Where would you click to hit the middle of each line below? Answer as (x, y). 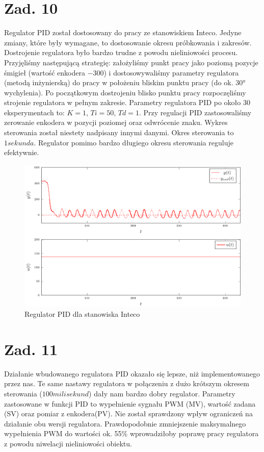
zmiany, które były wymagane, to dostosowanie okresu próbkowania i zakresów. (128, 42)
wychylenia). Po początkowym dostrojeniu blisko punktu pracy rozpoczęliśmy (125, 92)
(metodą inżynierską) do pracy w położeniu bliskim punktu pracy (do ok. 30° (125, 82)
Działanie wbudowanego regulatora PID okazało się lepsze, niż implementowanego (132, 373)
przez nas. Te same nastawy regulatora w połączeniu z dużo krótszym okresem (127, 383)
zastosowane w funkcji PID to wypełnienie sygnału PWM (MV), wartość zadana (130, 403)
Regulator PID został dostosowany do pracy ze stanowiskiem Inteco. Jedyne (123, 32)
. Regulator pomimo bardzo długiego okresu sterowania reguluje (134, 142)
